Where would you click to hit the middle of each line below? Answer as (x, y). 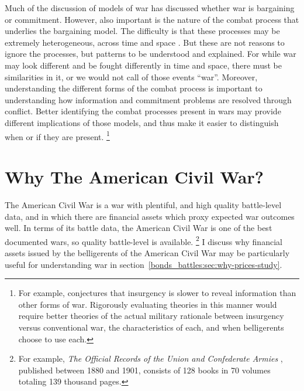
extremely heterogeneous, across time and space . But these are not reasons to (145, 42)
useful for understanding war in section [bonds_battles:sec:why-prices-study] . (144, 264)
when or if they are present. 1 (57, 135)
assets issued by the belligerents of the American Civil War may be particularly (147, 252)
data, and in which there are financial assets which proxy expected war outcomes (150, 216)
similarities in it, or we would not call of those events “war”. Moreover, (131, 76)
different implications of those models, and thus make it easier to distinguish (142, 122)
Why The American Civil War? (134, 176)
